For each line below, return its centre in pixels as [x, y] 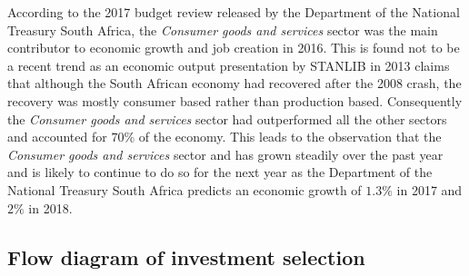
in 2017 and [429, 189]
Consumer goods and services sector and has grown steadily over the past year [225, 154]
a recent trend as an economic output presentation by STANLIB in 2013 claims [229, 65]
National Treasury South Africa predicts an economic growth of [185, 189]
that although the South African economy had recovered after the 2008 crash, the [234, 83]
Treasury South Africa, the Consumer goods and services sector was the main [223, 30]
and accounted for [57, 137]
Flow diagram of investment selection [186, 256]
